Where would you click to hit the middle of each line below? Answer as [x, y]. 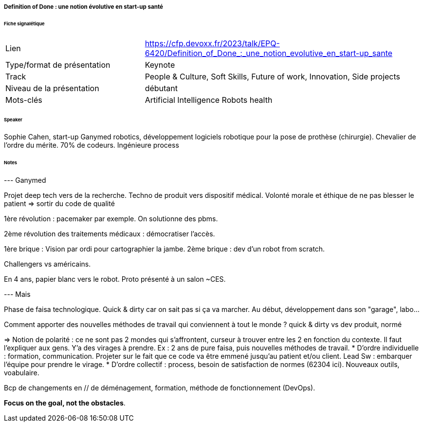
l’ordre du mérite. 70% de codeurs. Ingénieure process [92, 145]
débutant [161, 88]
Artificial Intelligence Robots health [209, 100]
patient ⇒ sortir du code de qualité [59, 204]
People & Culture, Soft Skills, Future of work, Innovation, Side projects [273, 76]
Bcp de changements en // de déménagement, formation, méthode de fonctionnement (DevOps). [160, 388]
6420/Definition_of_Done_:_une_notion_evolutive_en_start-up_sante [269, 53]
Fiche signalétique [24, 23]
